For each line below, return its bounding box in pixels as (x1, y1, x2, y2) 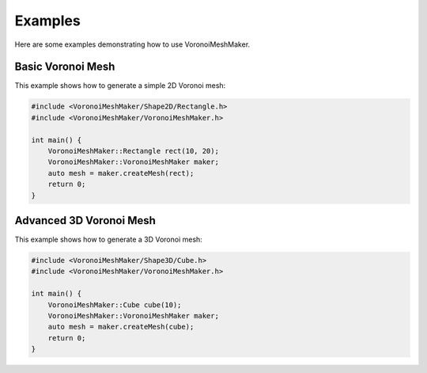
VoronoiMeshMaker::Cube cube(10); (47, 300, 182, 309)
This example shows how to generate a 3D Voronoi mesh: (14, 234, 203, 245)
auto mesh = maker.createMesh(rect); (47, 169, 195, 177)
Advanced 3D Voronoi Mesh (14, 214, 156, 227)
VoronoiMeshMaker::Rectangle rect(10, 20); (47, 147, 219, 155)
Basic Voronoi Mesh (14, 60, 115, 74)
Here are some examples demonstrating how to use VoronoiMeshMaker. (14, 40, 251, 49)
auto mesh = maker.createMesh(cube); (47, 322, 195, 332)
